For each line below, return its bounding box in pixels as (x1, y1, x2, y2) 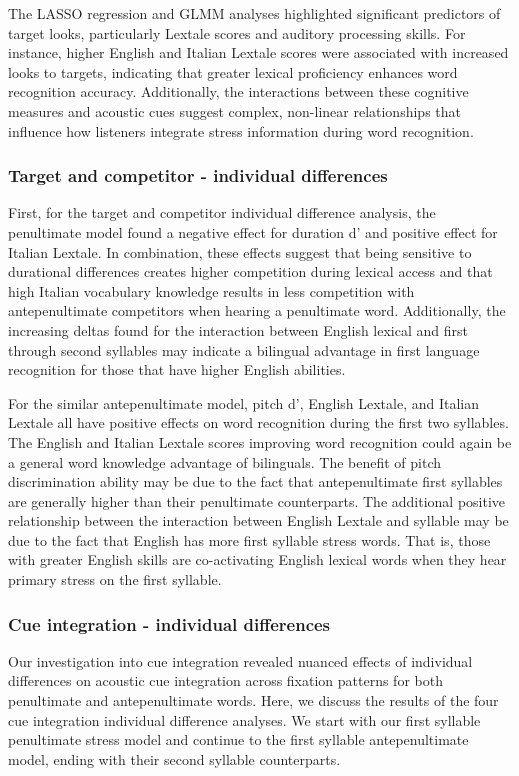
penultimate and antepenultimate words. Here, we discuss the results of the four (8, 690, 499, 711)
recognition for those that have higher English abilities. (8, 359, 346, 380)
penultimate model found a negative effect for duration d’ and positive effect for (8, 221, 498, 242)
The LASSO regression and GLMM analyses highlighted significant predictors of (8, 3, 501, 23)
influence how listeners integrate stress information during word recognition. (8, 120, 474, 141)
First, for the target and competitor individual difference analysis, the (8, 202, 436, 223)
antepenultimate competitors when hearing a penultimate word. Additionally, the (8, 300, 506, 321)
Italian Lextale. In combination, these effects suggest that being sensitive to (8, 241, 472, 262)
